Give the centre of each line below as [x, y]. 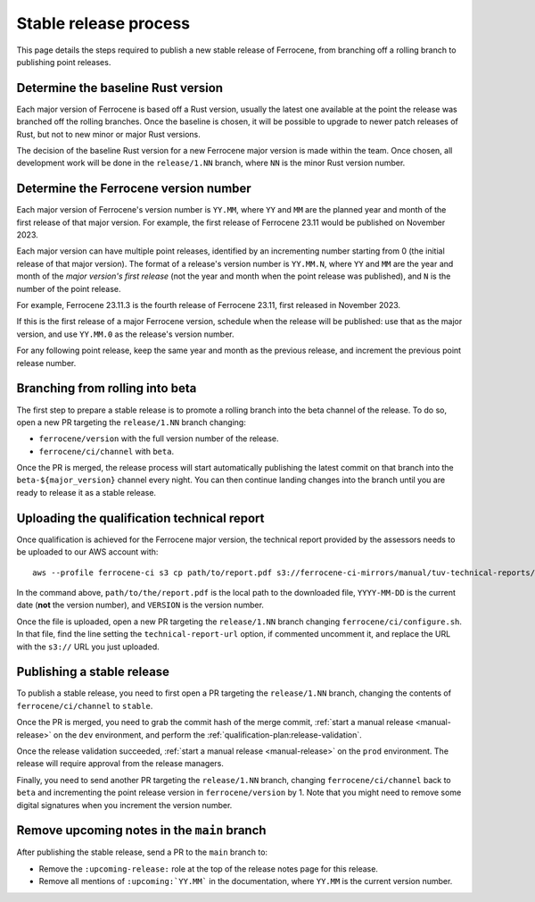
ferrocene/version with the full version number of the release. [159, 438]
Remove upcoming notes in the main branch [141, 831]
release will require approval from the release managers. [120, 764]
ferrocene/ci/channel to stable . [85, 706]
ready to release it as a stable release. [86, 492]
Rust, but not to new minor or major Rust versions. [108, 134]
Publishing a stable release [93, 672]
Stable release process [103, 23]
